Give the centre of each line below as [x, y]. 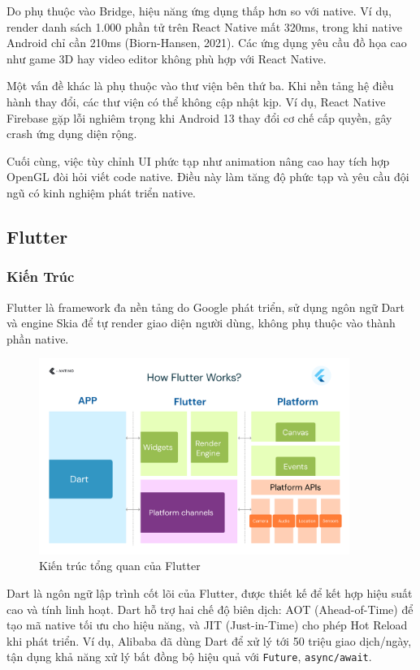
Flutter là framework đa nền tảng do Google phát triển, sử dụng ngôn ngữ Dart [206, 307]
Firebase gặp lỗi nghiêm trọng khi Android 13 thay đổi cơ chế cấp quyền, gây [199, 117]
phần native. [38, 338]
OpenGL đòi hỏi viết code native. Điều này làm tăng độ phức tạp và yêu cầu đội [208, 177]
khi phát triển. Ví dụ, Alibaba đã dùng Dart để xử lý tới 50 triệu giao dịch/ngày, [209, 640]
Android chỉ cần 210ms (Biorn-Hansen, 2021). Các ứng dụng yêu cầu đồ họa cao [207, 43]
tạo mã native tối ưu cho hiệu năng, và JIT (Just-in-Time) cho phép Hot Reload [207, 625]
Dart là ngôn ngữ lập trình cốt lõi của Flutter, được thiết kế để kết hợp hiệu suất [210, 592]
